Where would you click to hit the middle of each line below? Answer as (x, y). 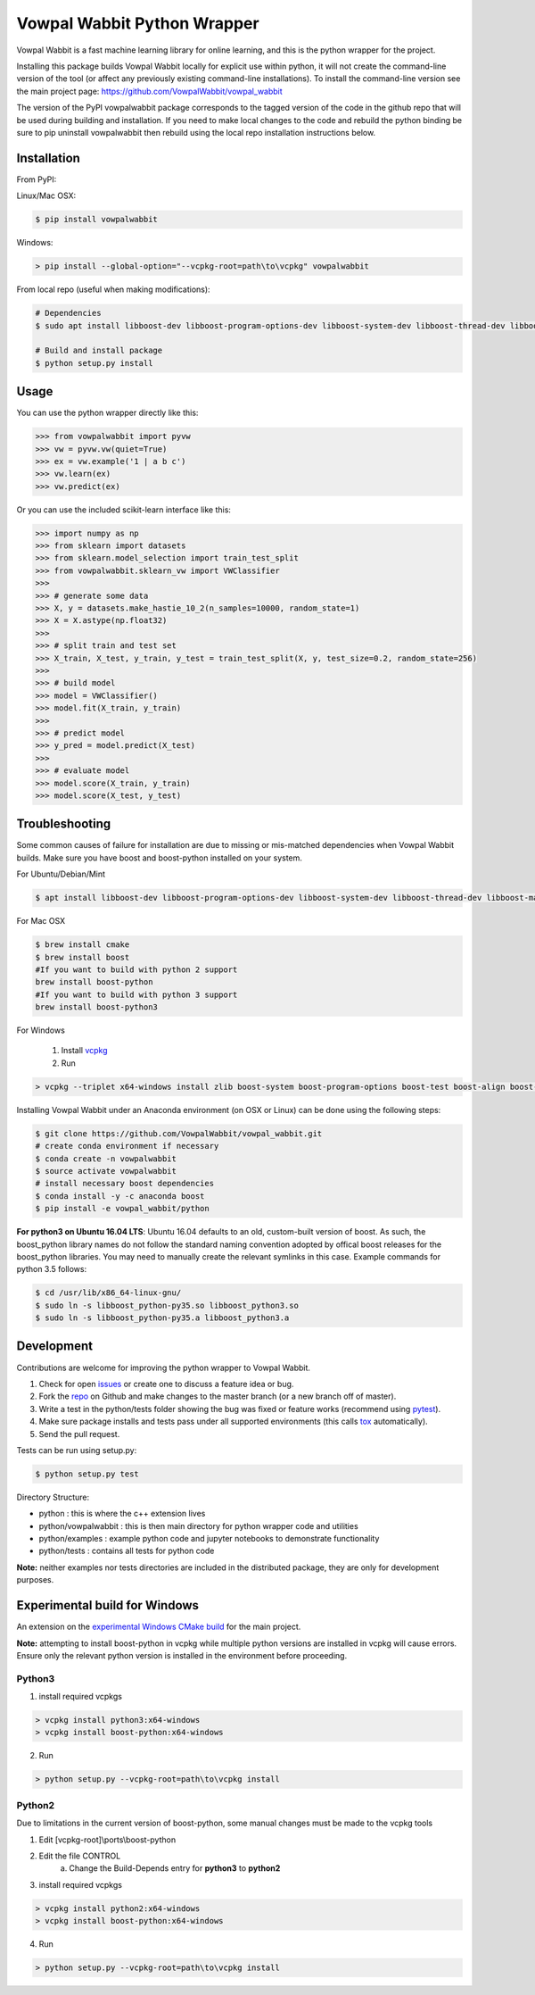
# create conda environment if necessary (127, 1146)
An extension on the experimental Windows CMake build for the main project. (159, 1627)
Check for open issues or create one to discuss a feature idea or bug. (166, 1384)
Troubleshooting (64, 824)
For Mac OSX (41, 921)
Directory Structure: (53, 1497)
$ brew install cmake (82, 945)
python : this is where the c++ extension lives (122, 1514)
